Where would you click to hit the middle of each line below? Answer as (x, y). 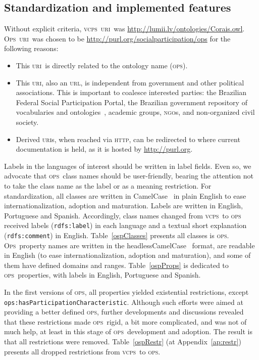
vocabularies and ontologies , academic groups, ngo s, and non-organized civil (135, 112)
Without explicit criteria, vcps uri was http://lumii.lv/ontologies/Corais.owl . (124, 29)
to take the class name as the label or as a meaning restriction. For (108, 185)
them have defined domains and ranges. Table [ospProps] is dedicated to (116, 265)
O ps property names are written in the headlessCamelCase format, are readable (129, 245)
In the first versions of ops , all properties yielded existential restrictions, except (126, 291)
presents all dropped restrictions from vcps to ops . (82, 351)
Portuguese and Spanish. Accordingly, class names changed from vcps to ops (123, 215)
